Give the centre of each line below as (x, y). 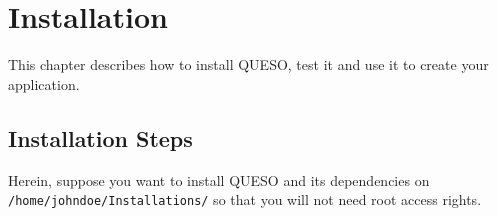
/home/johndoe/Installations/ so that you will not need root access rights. (245, 199)
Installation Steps (100, 137)
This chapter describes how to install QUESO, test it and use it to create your (248, 64)
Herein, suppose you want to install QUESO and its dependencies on (219, 179)
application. (44, 83)
